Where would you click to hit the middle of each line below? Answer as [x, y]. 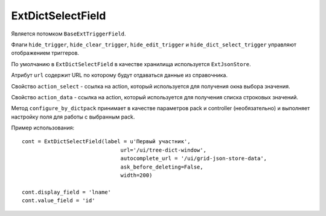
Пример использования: [43, 128]
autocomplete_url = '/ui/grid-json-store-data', [194, 159]
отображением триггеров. [45, 53]
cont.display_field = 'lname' [67, 192]
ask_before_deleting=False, [162, 167]
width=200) [136, 175]
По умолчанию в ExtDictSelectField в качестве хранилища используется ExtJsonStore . [131, 64]
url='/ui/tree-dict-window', [163, 150]
